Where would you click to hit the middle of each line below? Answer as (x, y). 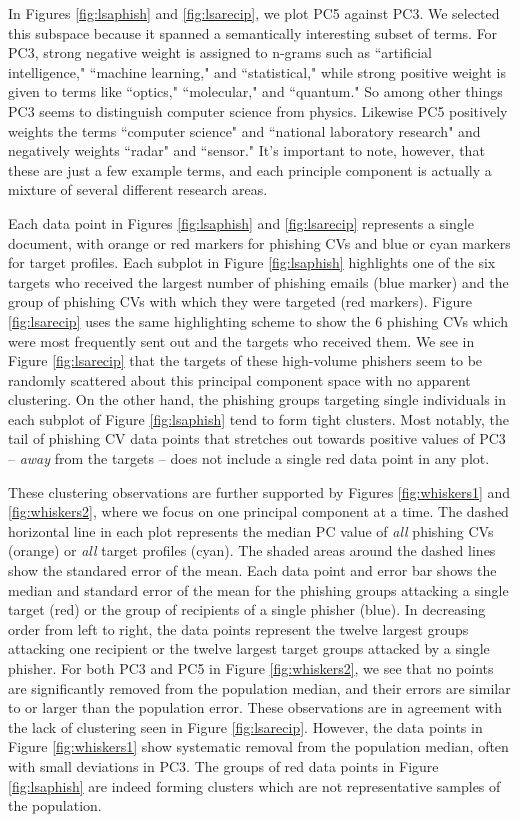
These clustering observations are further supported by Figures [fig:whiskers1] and (259, 491)
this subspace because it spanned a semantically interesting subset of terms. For (253, 32)
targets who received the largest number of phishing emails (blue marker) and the (258, 281)
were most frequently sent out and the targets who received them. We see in (241, 340)
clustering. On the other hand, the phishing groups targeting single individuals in (257, 399)
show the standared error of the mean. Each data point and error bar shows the (252, 570)
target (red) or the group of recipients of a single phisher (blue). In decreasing (247, 609)
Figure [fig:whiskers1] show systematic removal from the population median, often (258, 746)
